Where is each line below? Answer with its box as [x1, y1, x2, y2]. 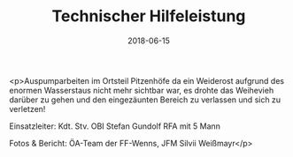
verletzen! [9, 103, 46, 114]
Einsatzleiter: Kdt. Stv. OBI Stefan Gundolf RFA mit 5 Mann [9, 121, 221, 131]
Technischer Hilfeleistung [51, 6, 246, 26]
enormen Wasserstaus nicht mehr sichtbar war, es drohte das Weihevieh [9, 85, 274, 95]
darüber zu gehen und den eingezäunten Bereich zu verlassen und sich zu [9, 94, 281, 105]
